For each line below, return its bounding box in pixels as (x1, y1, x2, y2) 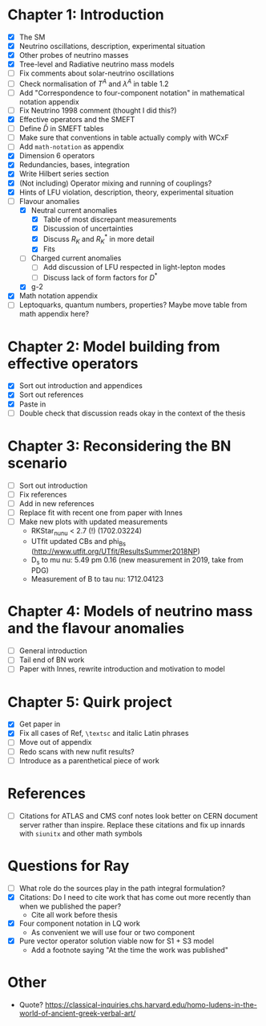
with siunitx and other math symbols (18, 828, 143, 838)
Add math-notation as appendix (18, 142, 124, 152)
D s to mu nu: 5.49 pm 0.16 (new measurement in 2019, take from (30, 555, 244, 567)
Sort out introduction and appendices (18, 381, 143, 390)
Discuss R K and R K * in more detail (42, 232, 155, 246)
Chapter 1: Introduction (7, 6, 165, 24)
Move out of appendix (18, 738, 92, 747)
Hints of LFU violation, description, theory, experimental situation (18, 187, 234, 197)
